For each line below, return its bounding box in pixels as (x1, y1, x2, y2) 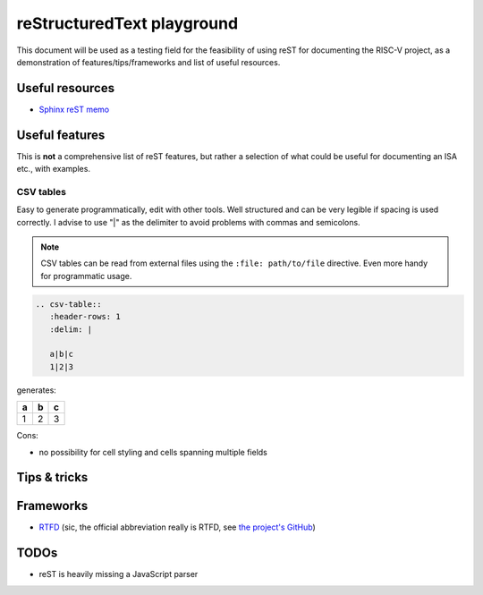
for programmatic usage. (40, 270, 132, 281)
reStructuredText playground (16, 13, 239, 33)
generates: (16, 385, 57, 395)
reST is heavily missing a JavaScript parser (38, 569, 199, 580)
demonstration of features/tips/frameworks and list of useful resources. (16, 56, 281, 67)
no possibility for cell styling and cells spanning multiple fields (38, 446, 268, 457)
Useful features (16, 127, 106, 142)
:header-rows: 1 (49, 311, 121, 322)
